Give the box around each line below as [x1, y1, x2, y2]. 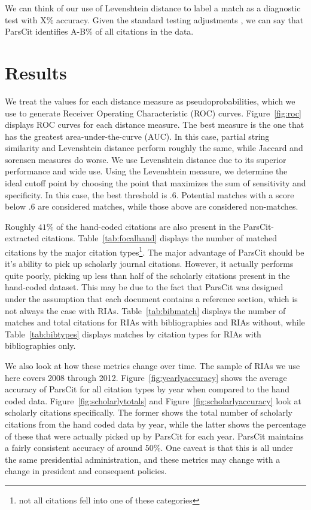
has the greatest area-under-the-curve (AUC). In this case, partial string [5, 130, 270, 142]
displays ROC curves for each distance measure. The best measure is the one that [5, 118, 304, 131]
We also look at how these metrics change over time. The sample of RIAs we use [5, 360, 300, 372]
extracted [5, 232, 39, 244]
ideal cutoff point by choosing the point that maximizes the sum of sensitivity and [5, 177, 306, 189]
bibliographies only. [5, 339, 76, 352]
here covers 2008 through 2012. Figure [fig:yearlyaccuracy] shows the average [5, 371, 287, 383]
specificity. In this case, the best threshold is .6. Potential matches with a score [5, 188, 294, 201]
